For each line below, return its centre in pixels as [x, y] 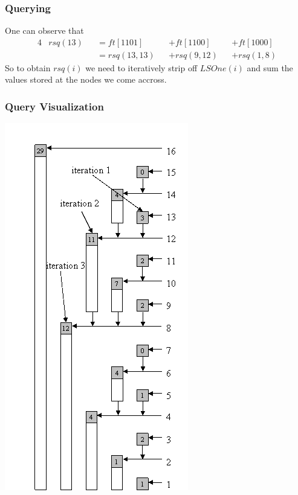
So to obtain [28, 67]
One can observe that [44, 30]
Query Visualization [54, 106]
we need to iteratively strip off [141, 67]
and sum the [270, 67]
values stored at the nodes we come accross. [86, 79]
